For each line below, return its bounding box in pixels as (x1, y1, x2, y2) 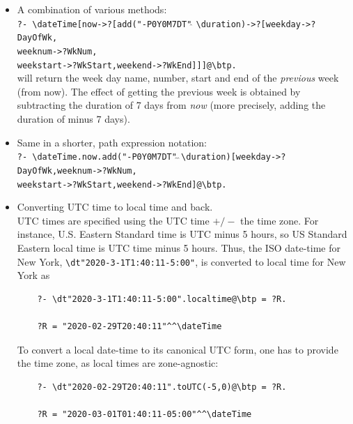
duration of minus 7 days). (17, 112, 130, 126)
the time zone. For (240, 213, 319, 227)
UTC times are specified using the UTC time (17, 213, 210, 227)
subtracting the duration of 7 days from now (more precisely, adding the (17, 98, 326, 112)
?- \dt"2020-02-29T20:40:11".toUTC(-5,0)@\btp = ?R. (37, 381, 287, 392)
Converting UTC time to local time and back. (17, 199, 213, 214)
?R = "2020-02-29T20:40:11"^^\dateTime (37, 321, 222, 331)
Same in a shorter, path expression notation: (17, 135, 207, 149)
